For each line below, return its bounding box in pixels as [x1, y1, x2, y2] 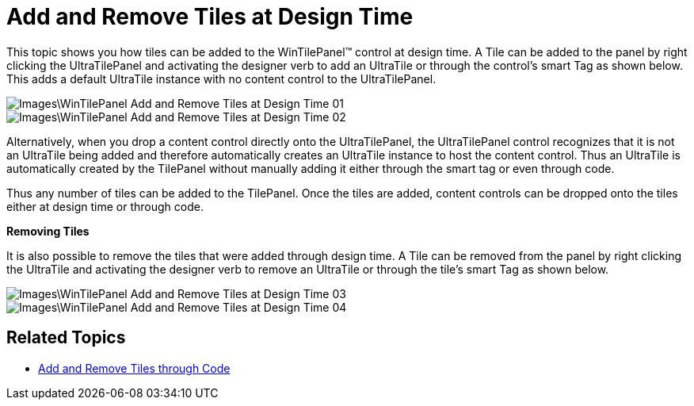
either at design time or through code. [6, 199, 204, 213]
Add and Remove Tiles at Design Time [6, 3, 414, 30]
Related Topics [6, 327, 126, 348]
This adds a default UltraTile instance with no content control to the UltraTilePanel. [6, 71, 437, 86]
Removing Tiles [6, 224, 90, 238]
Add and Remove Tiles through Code [38, 361, 231, 375]
